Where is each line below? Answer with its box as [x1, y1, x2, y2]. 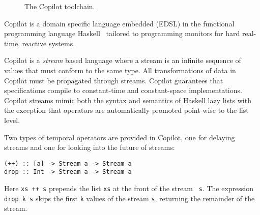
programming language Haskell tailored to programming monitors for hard [4, 28, 240, 39]
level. [4, 114, 20, 125]
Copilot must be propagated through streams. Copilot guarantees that [4, 75, 223, 85]
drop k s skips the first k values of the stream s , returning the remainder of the [4, 193, 255, 203]
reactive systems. [22, 38, 75, 48]
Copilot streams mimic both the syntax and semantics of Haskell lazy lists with [4, 95, 251, 105]
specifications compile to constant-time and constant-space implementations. [4, 85, 242, 96]
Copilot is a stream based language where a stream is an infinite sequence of [4, 55, 241, 66]
